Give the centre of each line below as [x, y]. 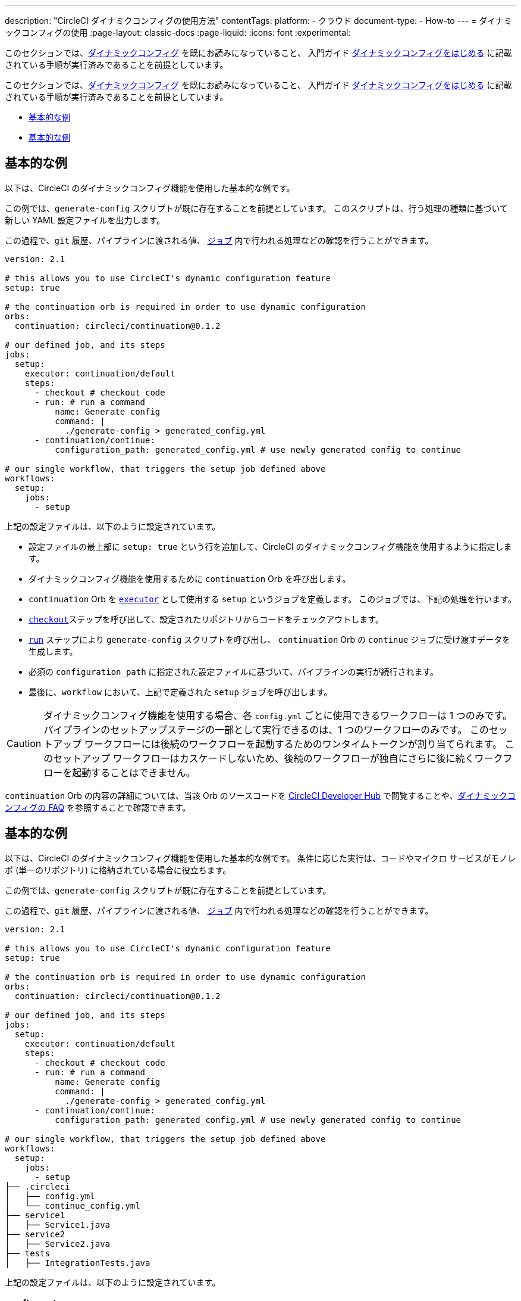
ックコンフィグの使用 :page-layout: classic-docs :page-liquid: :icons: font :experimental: [178, 32]
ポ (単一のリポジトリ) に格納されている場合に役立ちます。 [118, 870]
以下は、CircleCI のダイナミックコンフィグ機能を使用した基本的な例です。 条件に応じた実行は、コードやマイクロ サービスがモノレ [260, 858]
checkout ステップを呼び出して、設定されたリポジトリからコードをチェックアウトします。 [206, 619]
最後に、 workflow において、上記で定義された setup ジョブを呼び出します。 [181, 692]
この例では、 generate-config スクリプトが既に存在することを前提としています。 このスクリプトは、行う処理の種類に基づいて [257, 208]
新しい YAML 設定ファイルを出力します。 [85, 220]
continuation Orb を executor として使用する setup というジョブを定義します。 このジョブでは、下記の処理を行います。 [272, 599]
